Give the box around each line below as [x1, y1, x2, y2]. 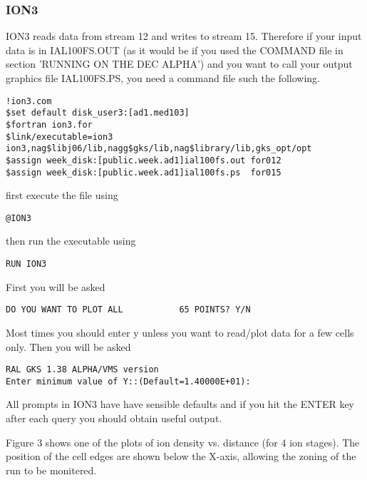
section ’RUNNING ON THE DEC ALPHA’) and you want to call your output [6, 56, 353, 71]
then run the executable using [6, 233, 136, 248]
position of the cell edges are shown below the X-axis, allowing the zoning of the [6, 449, 356, 464]
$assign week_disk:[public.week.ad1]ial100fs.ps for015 [6, 167, 281, 178]
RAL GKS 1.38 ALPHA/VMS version [6, 364, 159, 375]
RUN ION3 [6, 259, 47, 270]
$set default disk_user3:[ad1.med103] [6, 108, 190, 118]
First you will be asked [6, 279, 105, 294]
